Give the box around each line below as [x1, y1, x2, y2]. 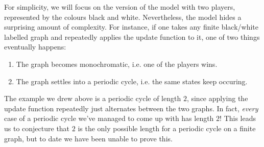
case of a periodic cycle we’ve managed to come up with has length [4, 113, 214, 124]
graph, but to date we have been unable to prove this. [4, 133, 173, 143]
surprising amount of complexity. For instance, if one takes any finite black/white [4, 21, 259, 32]
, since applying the [186, 93, 248, 104]
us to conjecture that [4, 122, 70, 133]
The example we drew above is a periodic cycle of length [4, 93, 181, 104]
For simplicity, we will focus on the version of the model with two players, [4, 2, 235, 12]
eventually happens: [4, 41, 66, 52]
